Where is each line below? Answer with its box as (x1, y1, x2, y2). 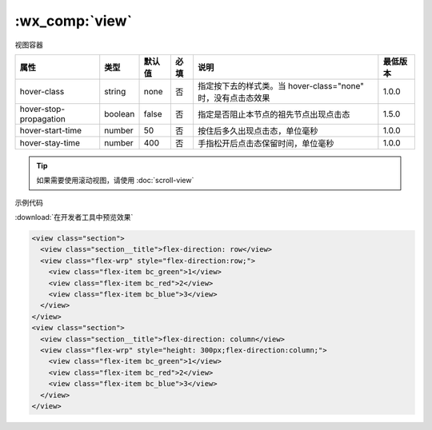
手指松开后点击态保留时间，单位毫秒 (197, 137, 334, 149)
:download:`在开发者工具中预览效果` (14, 213, 134, 222)
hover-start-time (19, 125, 82, 136)
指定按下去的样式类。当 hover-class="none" (197, 80, 364, 91)
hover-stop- (19, 103, 66, 114)
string (104, 86, 126, 97)
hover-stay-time (19, 137, 80, 148)
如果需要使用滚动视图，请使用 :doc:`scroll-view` (36, 176, 194, 185)
